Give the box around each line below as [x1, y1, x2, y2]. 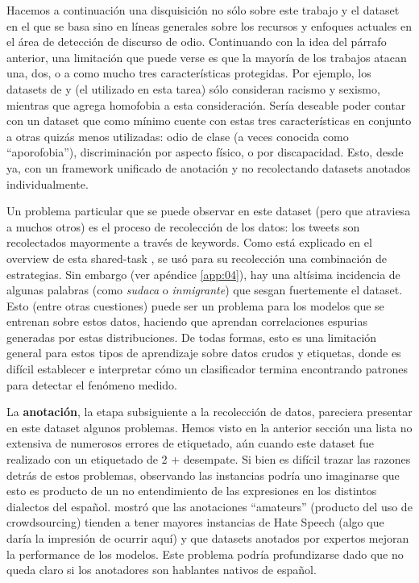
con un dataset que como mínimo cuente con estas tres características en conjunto [6, 112, 412, 129]
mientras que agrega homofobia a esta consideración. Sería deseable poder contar [6, 96, 406, 113]
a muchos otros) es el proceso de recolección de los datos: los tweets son [6, 218, 360, 235]
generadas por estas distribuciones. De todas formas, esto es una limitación [6, 328, 377, 345]
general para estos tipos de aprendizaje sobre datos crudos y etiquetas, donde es [6, 344, 401, 361]
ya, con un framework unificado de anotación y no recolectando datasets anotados [6, 159, 411, 176]
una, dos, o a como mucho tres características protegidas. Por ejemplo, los [6, 65, 371, 81]
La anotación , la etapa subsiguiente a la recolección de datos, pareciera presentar [6, 403, 413, 420]
